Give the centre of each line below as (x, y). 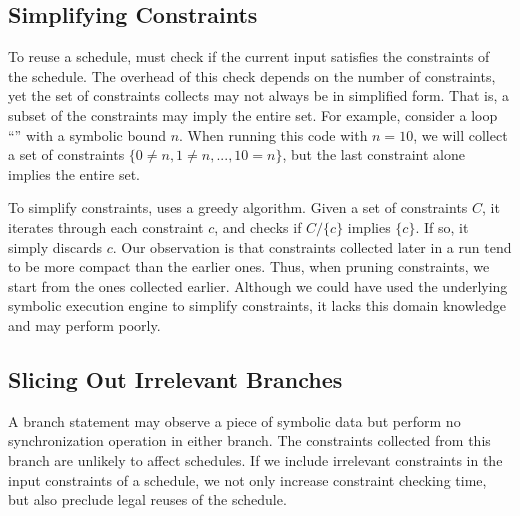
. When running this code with (273, 134)
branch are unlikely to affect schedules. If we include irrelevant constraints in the (255, 459)
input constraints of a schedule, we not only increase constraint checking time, (247, 479)
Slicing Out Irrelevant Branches (175, 378)
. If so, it (442, 226)
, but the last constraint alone (374, 154)
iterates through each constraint (106, 226)
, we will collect (460, 134)
